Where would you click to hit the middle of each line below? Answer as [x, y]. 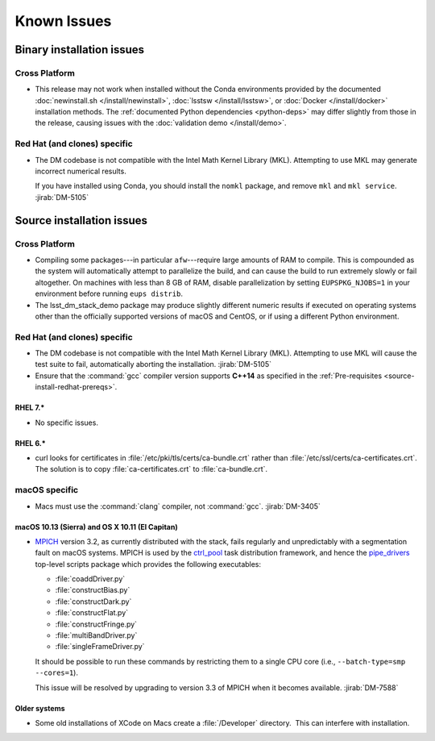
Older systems [40, 708]
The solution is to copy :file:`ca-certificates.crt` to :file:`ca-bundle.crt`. [151, 469]
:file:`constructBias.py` [93, 590]
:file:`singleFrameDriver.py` [100, 647]
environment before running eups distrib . [109, 293]
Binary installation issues [80, 50]
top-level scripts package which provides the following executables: [148, 564]
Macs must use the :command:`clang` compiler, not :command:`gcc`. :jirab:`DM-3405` [178, 506]
